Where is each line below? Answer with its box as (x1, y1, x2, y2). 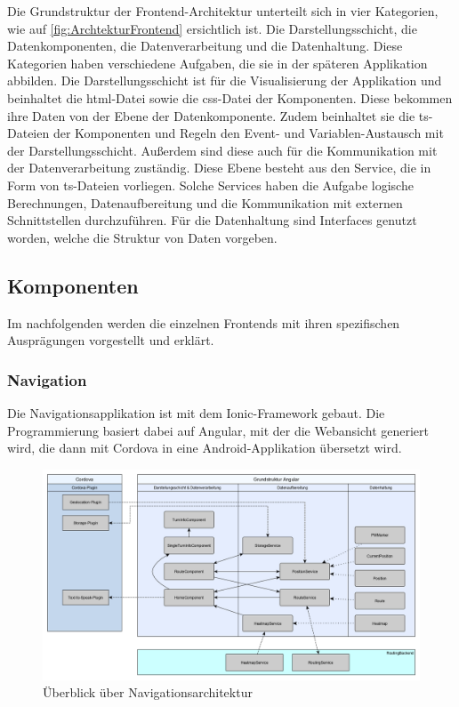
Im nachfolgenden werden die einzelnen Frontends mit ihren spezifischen (7, 313, 400, 332)
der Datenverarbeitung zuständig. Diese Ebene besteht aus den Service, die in (7, 158, 431, 177)
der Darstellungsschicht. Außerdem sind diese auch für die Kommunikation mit (7, 141, 438, 159)
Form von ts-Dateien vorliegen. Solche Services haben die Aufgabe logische (7, 175, 414, 194)
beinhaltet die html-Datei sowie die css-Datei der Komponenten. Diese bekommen (7, 88, 453, 107)
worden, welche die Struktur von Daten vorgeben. (7, 228, 278, 246)
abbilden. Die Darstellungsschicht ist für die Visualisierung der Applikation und (7, 71, 442, 90)
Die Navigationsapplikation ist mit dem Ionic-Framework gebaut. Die (7, 403, 385, 422)
